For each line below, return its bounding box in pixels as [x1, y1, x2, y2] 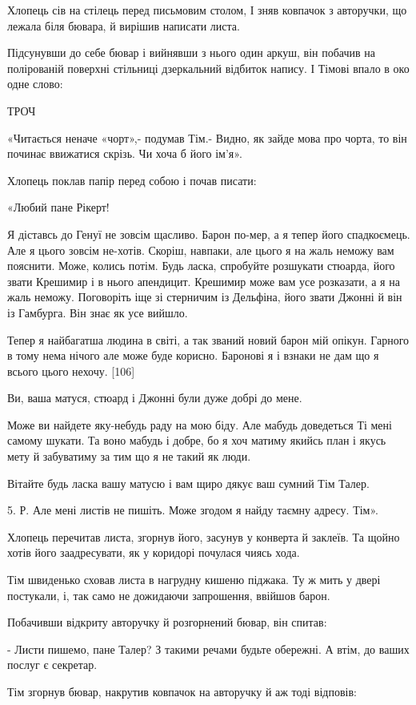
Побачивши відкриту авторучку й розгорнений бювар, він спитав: [7, 614, 327, 630]
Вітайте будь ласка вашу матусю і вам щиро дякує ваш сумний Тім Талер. [7, 474, 370, 491]
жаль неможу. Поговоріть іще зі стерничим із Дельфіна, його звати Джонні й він [7, 288, 402, 305]
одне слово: [7, 75, 63, 92]
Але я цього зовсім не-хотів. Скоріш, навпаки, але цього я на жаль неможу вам [7, 241, 394, 258]
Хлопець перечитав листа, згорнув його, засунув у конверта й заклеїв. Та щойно [7, 528, 400, 545]
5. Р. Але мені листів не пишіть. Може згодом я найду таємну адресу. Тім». [7, 502, 378, 518]
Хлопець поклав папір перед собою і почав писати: [7, 171, 257, 188]
